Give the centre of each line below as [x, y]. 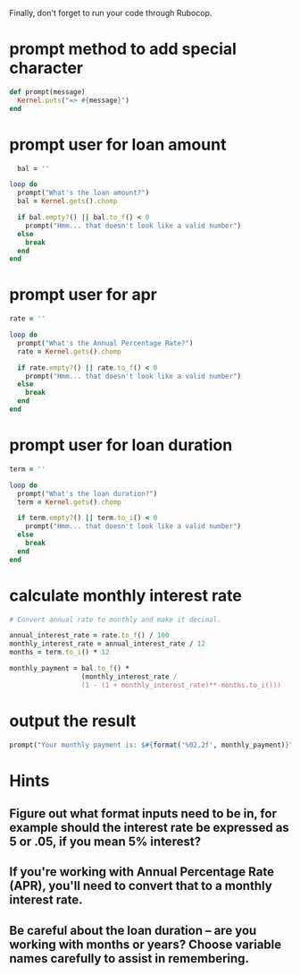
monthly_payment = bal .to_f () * [69, 669]
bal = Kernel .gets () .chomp [67, 201]
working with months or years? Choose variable [146, 944]
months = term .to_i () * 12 [59, 653]
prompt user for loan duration [121, 445]
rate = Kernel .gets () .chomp [70, 351]
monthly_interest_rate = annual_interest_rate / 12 [107, 644]
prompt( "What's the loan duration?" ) [87, 493]
